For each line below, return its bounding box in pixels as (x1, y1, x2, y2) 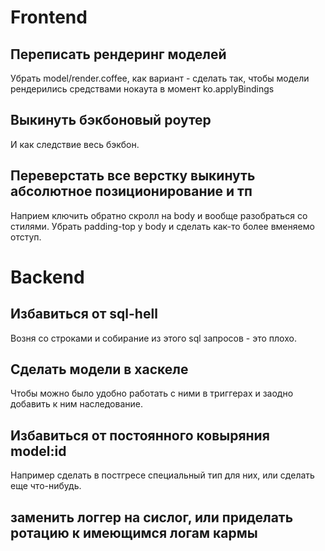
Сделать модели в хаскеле (10, 361, 189, 378)
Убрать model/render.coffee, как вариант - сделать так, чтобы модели (10, 72, 310, 84)
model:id (10, 442, 67, 460)
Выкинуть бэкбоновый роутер (10, 112, 212, 129)
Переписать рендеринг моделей (10, 46, 227, 63)
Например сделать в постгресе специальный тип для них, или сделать (10, 469, 315, 481)
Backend (10, 266, 85, 288)
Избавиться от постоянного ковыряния (10, 427, 270, 444)
